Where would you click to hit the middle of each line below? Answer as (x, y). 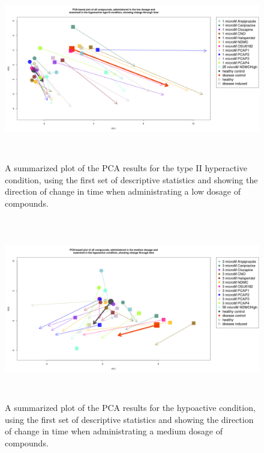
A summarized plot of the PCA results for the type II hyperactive (126, 167)
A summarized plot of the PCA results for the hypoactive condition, (130, 408)
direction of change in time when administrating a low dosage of (123, 191)
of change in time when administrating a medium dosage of (114, 431)
